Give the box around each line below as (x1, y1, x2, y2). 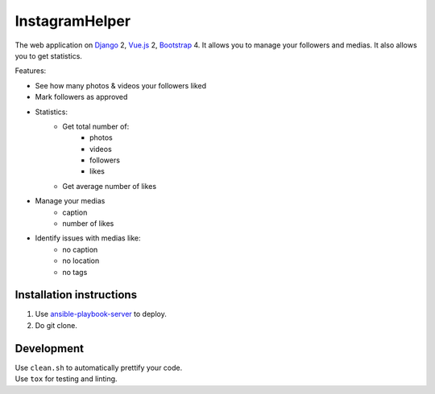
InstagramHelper (14, 12, 131, 30)
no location (62, 256, 100, 265)
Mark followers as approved (35, 92, 128, 102)
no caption (62, 244, 98, 254)
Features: (14, 66, 47, 76)
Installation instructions (14, 288, 137, 302)
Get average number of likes (62, 181, 157, 191)
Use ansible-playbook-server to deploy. (35, 310, 167, 319)
